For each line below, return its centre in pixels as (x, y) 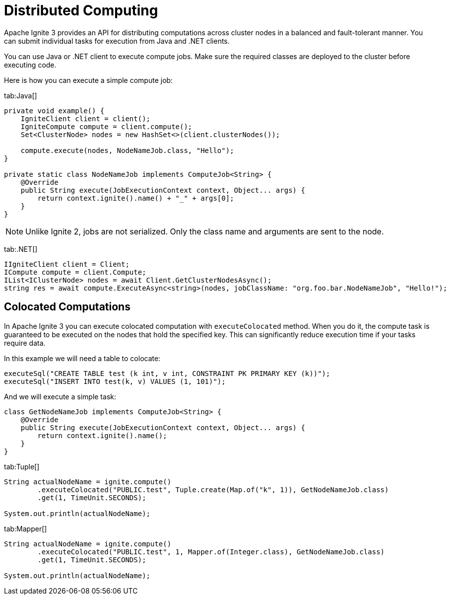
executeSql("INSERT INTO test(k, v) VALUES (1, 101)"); (115, 381)
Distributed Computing (81, 10)
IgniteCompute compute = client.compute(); (106, 126)
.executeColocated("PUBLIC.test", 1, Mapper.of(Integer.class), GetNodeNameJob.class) (211, 552)
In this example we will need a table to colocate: (82, 358)
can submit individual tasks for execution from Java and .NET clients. (117, 41)
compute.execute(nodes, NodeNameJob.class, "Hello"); (127, 150)
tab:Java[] (21, 95)
